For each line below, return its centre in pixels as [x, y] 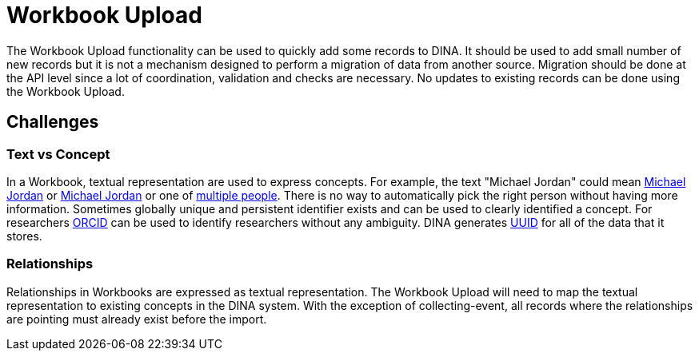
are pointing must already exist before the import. [137, 319]
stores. [24, 236]
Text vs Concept [58, 154]
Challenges [53, 122]
